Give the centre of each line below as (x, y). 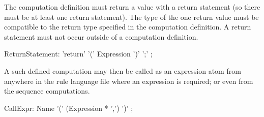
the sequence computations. (47, 91)
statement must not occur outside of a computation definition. (101, 36)
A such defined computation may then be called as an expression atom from (123, 70)
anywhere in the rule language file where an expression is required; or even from (129, 81)
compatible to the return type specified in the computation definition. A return (128, 27)
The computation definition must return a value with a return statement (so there (132, 7)
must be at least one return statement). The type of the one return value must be (131, 17)
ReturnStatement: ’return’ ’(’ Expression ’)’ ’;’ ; (78, 54)
